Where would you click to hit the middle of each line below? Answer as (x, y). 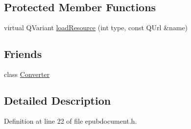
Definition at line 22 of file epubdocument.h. (71, 120)
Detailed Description (58, 100)
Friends (23, 54)
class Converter (27, 74)
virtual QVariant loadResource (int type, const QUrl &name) (96, 28)
